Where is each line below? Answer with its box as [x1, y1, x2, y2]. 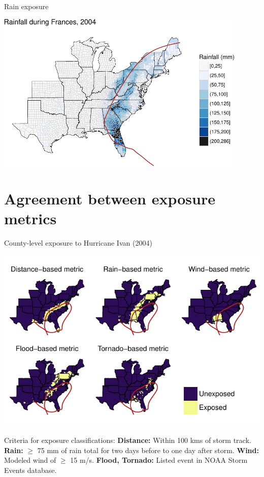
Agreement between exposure [4, 188, 215, 208]
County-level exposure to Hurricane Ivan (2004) [4, 237, 152, 248]
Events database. [4, 465, 57, 475]
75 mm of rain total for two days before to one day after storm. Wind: [37, 444, 259, 455]
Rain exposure [4, 1, 49, 11]
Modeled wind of [4, 455, 56, 465]
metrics [4, 208, 57, 229]
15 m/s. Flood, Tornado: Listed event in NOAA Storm [70, 455, 248, 465]
